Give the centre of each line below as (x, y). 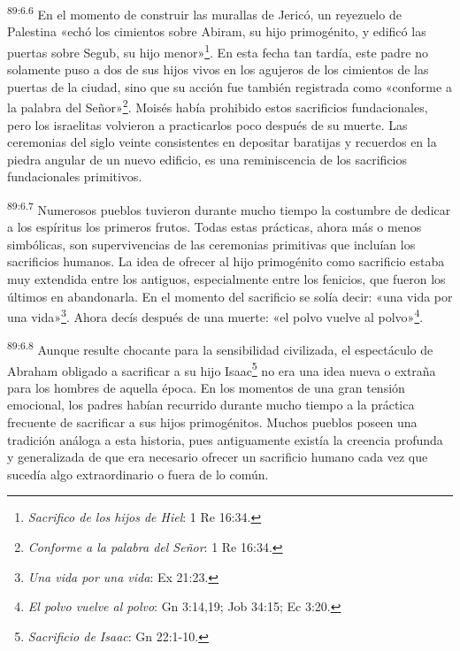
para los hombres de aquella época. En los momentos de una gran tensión (206, 387)
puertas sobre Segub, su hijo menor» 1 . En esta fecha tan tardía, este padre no (218, 50)
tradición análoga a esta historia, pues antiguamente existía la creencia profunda (225, 439)
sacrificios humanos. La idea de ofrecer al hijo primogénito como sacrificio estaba (226, 261)
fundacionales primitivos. (75, 176)
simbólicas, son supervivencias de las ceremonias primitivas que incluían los (211, 244)
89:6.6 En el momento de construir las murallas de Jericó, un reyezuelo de (204, 13)
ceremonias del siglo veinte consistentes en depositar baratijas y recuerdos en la (222, 142)
